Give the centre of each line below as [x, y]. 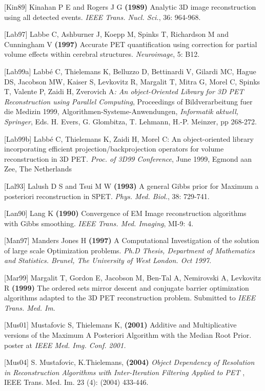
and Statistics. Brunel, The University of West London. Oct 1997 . [108, 260]
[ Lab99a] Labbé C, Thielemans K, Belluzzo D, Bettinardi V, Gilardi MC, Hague [130, 71]
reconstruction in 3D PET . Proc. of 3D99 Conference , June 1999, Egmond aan [128, 158]
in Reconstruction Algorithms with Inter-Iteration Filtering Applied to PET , [125, 372]
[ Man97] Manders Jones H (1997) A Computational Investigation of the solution [132, 240]
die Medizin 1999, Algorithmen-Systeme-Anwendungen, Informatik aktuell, [121, 111]
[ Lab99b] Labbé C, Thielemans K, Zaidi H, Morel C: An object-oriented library [129, 138]
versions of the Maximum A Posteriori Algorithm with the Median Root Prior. [128, 335]
